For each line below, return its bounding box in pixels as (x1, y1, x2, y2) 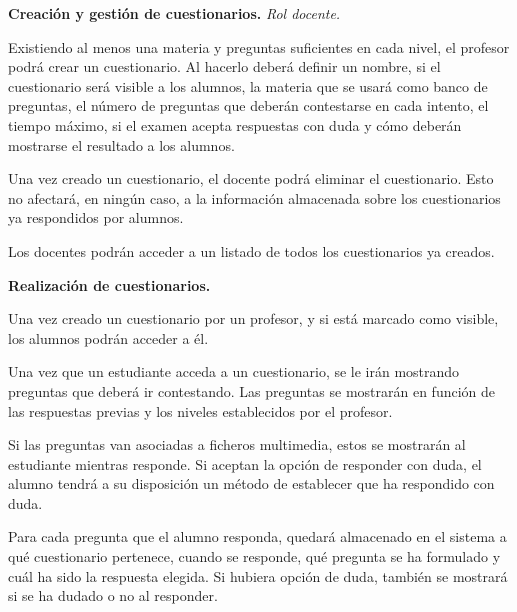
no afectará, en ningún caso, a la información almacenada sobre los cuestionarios (8, 187, 501, 208)
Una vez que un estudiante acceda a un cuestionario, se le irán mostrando (8, 361, 460, 382)
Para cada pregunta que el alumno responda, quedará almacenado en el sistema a (8, 526, 507, 547)
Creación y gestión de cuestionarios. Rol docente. (8, 3, 341, 23)
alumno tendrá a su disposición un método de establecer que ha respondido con (8, 473, 495, 494)
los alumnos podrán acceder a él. (8, 327, 209, 348)
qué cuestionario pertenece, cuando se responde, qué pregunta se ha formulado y (8, 546, 501, 567)
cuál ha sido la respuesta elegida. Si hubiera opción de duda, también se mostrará (8, 565, 508, 586)
